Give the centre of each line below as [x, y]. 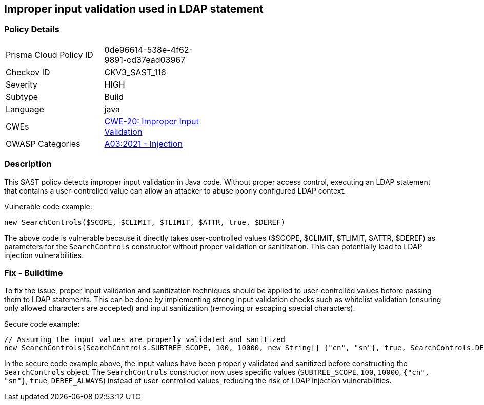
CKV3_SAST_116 [135, 72]
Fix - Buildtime [34, 273]
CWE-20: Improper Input [152, 121]
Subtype [22, 97]
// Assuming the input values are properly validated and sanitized [145, 340]
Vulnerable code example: [48, 206]
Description [28, 164]
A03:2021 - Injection [143, 144]
